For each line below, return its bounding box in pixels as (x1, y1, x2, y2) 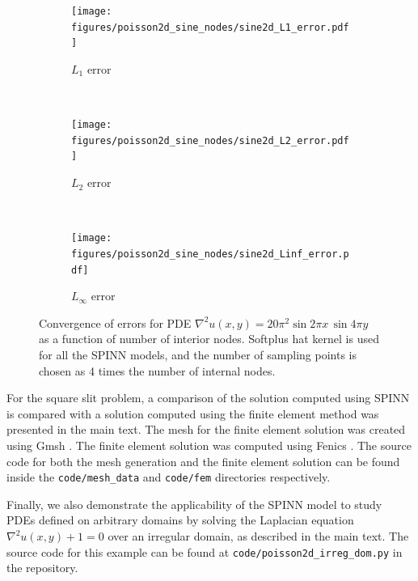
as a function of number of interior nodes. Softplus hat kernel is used (39, 330, 379, 347)
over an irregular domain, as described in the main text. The (108, 528, 409, 545)
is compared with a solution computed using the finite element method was (6, 405, 379, 422)
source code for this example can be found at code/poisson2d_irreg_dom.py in (6, 543, 403, 560)
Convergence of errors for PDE (39, 314, 192, 331)
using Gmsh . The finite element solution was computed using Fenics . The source (6, 437, 412, 454)
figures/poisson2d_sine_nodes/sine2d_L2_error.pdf (71, 134, 349, 146)
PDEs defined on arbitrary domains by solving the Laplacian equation (6, 511, 354, 528)
